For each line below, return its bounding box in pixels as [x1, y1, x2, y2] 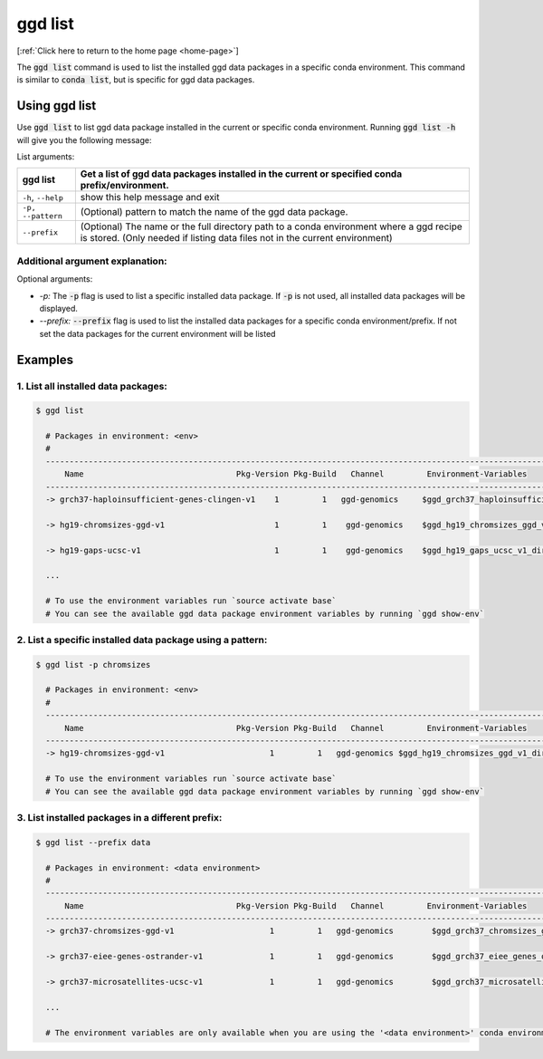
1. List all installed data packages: [16, 380, 167, 392]
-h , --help [22, 191, 63, 204]
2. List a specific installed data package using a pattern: [16, 633, 268, 646]
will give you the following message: [16, 134, 152, 145]
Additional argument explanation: [16, 255, 167, 267]
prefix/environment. [80, 179, 169, 192]
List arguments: [16, 151, 75, 162]
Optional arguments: [16, 274, 93, 284]
